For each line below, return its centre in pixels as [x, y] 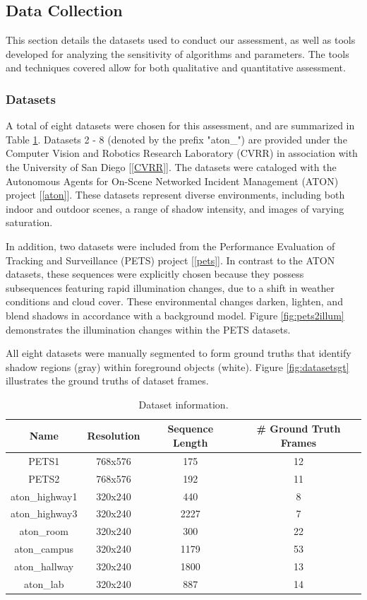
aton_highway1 [44, 496]
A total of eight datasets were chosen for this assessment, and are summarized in [180, 125]
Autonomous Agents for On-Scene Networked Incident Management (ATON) [172, 181]
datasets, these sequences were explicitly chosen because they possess [155, 274]
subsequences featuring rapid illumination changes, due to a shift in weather [170, 287]
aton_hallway [44, 566]
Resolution [114, 436]
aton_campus [44, 549]
